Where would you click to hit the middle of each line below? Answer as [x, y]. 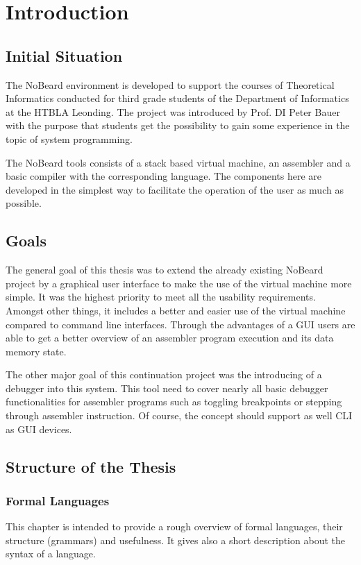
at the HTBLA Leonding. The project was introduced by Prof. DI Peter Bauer [173, 111]
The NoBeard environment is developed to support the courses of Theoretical [170, 84]
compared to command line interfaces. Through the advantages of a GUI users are [180, 324]
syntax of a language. [51, 554]
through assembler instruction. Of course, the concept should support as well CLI [179, 415]
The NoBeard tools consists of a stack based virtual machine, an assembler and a [178, 162]
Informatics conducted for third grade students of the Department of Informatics [177, 98]
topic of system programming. [69, 138]
